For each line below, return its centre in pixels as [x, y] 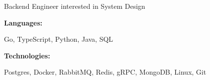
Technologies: [27, 55]
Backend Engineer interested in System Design [75, 6]
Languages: [23, 22]
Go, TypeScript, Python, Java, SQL [59, 39]
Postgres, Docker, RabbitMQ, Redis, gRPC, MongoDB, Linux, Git [105, 72]
